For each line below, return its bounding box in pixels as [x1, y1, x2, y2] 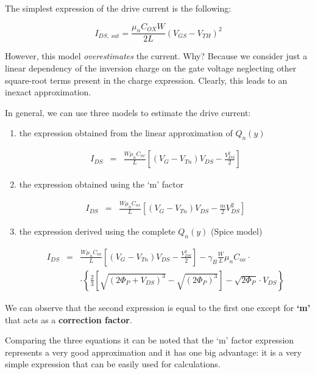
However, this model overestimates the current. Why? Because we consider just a [5, 50, 308, 62]
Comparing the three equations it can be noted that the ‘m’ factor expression [5, 334, 294, 346]
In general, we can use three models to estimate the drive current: [5, 106, 251, 119]
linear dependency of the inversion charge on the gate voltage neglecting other [5, 62, 297, 75]
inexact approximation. [5, 86, 91, 98]
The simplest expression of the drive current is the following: [5, 2, 232, 14]
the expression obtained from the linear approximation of [19, 127, 233, 139]
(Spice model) [211, 225, 263, 238]
